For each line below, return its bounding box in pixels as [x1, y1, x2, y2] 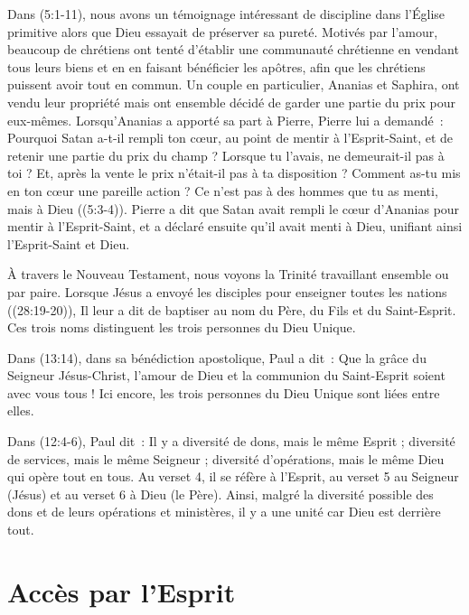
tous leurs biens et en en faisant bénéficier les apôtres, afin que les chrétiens [7, 57, 426, 76]
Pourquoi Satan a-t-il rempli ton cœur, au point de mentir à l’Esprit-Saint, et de [7, 128, 454, 147]
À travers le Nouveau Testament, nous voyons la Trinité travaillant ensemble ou [7, 265, 449, 284]
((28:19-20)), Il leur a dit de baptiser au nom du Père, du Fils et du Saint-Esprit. [7, 300, 456, 319]
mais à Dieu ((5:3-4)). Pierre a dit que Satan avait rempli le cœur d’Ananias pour [7, 199, 460, 218]
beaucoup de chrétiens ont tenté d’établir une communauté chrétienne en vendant [7, 40, 459, 59]
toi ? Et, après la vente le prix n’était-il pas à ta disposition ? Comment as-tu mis [7, 163, 461, 182]
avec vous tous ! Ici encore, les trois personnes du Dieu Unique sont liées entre [7, 383, 440, 402]
